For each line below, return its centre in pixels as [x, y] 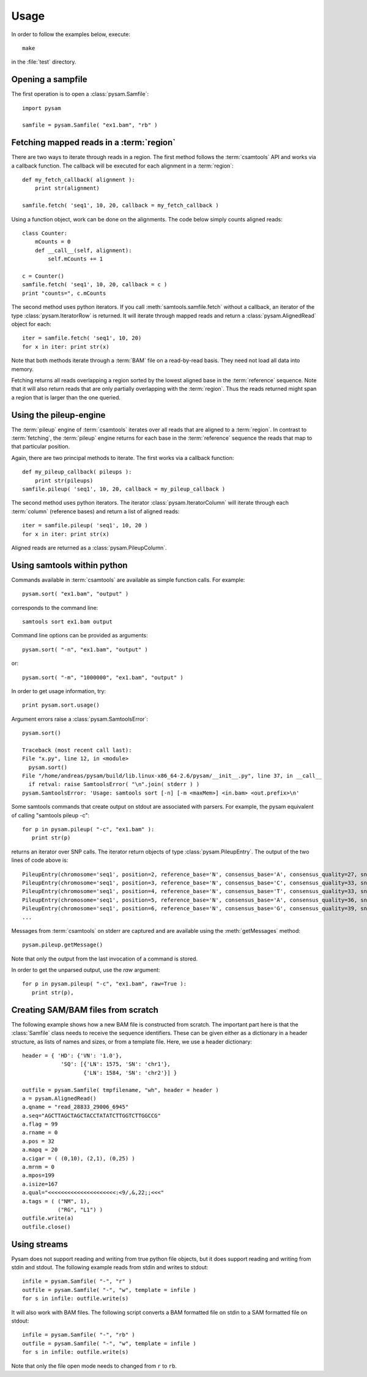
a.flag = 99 [40, 1124]
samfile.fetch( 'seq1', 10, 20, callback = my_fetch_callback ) [121, 206]
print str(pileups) [64, 481]
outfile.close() [46, 1227]
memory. [22, 369]
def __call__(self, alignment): [83, 250]
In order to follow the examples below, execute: [71, 34]
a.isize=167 [40, 1184]
